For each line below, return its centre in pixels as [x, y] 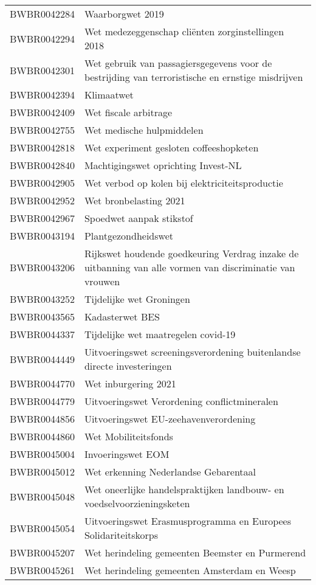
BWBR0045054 [42, 528]
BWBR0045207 [42, 552]
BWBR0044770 [42, 383]
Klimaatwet [109, 95]
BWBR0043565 [42, 317]
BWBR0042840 [42, 165]
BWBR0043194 [42, 236]
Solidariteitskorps [121, 535]
